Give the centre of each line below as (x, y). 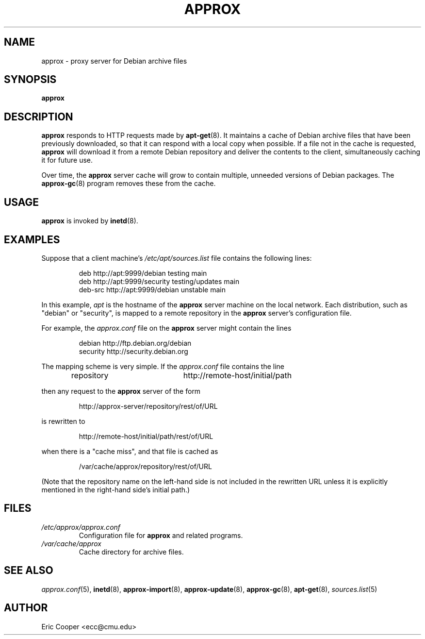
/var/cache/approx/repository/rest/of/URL (145, 466)
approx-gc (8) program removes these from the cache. (129, 184)
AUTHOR (26, 608)
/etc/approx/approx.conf (81, 527)
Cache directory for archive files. (131, 552)
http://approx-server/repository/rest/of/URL (148, 406)
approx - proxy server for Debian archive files (114, 61)
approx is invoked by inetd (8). (90, 221)
